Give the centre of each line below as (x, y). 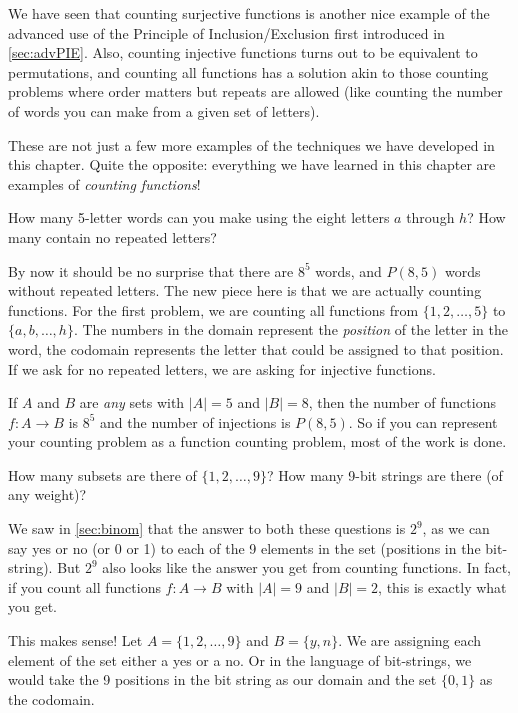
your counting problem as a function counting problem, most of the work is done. (257, 441)
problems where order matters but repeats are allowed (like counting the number (255, 91)
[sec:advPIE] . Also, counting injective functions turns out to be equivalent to (243, 52)
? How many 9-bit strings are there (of (384, 474)
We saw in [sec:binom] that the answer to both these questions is (207, 528)
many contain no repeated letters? (112, 236)
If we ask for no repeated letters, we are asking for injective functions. (222, 368)
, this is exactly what (442, 586)
